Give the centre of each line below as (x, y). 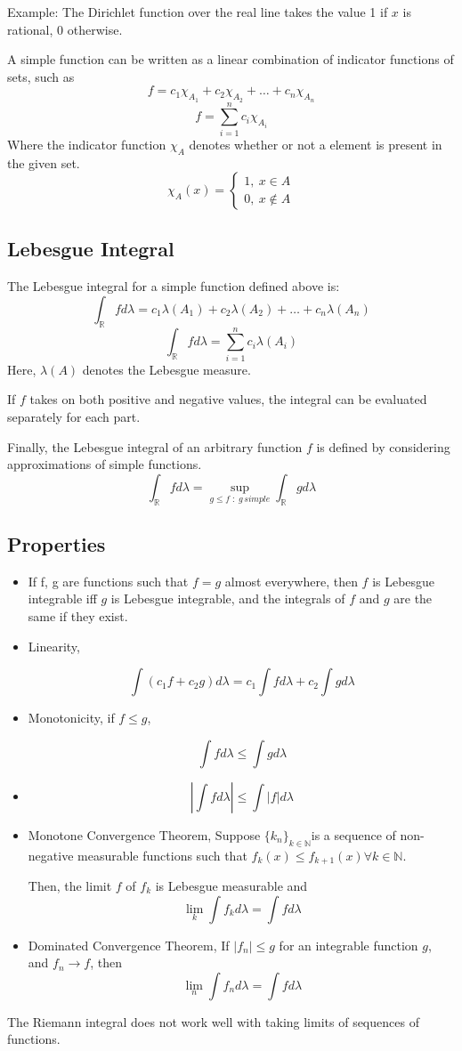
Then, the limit (70, 885)
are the (413, 598)
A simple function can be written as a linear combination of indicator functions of (231, 59)
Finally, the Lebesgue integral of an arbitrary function (155, 446)
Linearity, (54, 646)
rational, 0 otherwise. (65, 29)
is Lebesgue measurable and (231, 885)
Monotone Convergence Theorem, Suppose (144, 834)
